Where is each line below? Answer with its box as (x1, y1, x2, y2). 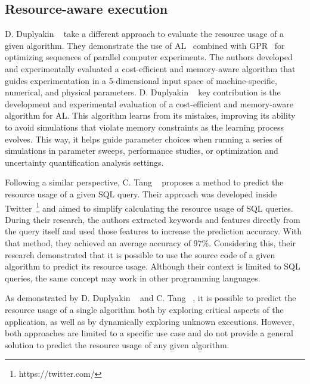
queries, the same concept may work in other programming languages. (5, 271, 261, 284)
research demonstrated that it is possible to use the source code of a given (5, 248, 275, 261)
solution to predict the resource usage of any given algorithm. (5, 338, 230, 351)
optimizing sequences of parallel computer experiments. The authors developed (5, 51, 293, 63)
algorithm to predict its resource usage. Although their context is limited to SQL (5, 260, 300, 272)
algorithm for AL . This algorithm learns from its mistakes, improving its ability (5, 109, 296, 122)
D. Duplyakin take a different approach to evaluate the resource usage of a (5, 27, 284, 40)
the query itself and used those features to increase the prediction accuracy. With (5, 225, 302, 237)
